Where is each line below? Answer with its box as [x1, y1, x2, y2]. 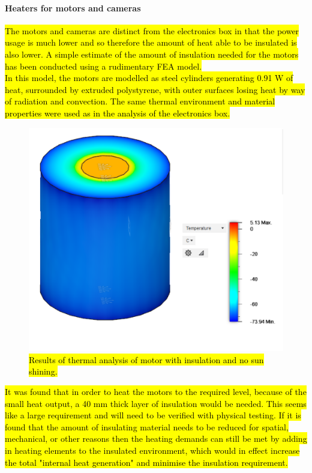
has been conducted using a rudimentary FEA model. [5, 59, 202, 72]
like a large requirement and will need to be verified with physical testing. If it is [5, 409, 301, 421]
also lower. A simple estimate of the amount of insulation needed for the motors [5, 47, 299, 60]
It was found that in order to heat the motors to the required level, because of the [5, 385, 307, 397]
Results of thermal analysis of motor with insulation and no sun [29, 353, 264, 366]
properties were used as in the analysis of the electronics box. [5, 106, 230, 119]
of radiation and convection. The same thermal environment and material [5, 95, 275, 107]
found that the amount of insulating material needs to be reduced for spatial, [5, 420, 289, 433]
